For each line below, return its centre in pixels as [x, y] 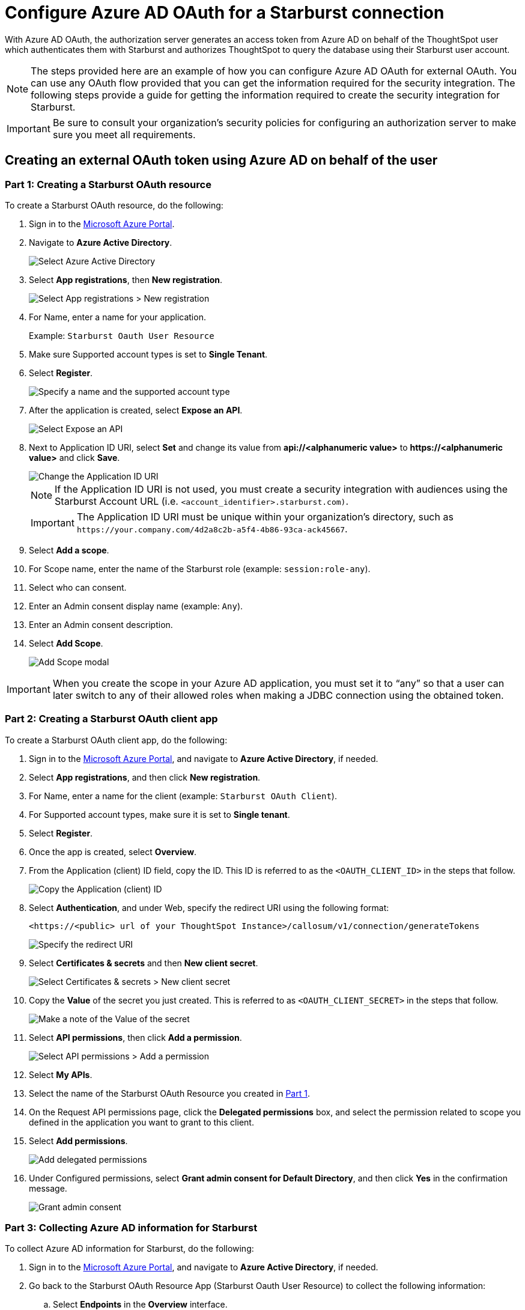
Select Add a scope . [69, 550]
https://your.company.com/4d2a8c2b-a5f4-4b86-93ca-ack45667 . [212, 529]
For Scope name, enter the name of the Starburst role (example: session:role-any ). [200, 568]
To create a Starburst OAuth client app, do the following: [116, 740]
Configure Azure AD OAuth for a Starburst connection [225, 13]
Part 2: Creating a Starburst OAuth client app [111, 719]
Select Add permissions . [78, 1141]
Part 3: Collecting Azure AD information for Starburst [131, 1228]
